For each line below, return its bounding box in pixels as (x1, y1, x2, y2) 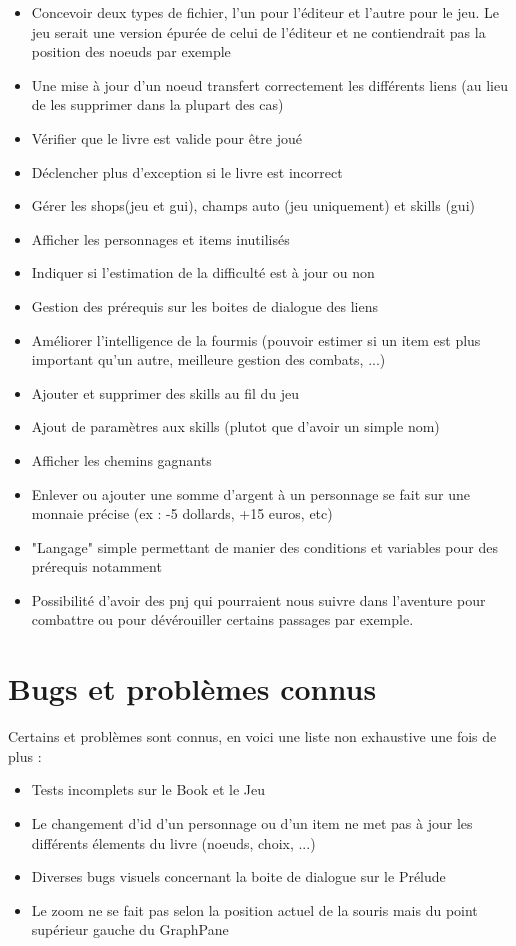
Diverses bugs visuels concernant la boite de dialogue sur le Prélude (31, 866, 446, 887)
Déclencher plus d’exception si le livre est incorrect (31, 161, 343, 182)
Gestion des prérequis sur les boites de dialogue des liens (31, 295, 378, 316)
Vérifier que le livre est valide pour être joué (31, 127, 302, 148)
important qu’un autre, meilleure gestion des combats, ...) (31, 349, 386, 370)
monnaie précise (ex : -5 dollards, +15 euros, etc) (31, 503, 333, 524)
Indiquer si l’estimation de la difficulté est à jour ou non (31, 262, 375, 283)
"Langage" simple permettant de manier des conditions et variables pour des (31, 536, 498, 557)
